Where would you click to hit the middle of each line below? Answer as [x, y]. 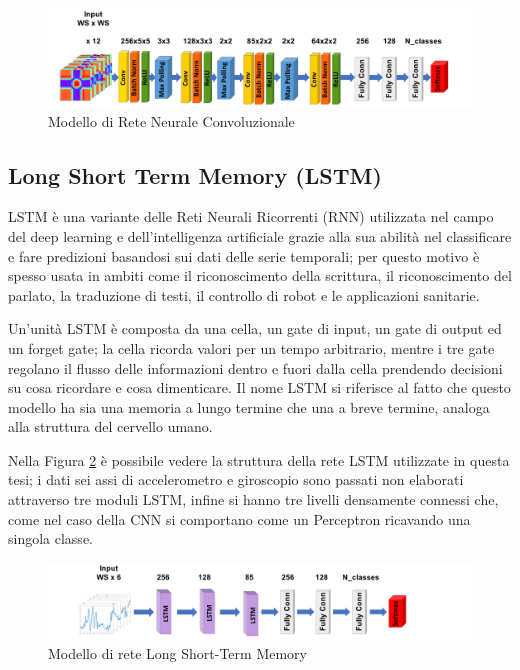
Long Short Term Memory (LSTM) [195, 174]
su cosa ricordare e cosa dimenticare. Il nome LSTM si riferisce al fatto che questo [259, 387]
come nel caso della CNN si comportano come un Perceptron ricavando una [239, 518]
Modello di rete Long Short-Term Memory [177, 653]
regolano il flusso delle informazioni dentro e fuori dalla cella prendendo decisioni [255, 367]
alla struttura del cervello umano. [110, 426]
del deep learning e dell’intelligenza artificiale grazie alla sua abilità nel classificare [260, 235]
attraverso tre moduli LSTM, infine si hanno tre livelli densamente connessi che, [253, 499]
